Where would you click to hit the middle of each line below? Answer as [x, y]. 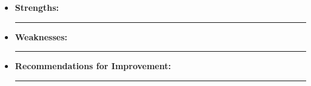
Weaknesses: [41, 36]
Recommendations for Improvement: [93, 66]
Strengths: [37, 7]
